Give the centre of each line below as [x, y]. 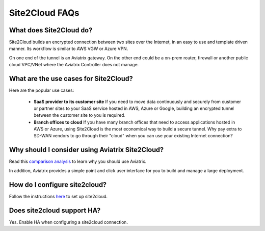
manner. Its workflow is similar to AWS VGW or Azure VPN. [68, 49]
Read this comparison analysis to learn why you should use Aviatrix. [78, 161]
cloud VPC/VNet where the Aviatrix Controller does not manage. [74, 65]
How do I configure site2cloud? [58, 185]
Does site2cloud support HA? [55, 210]
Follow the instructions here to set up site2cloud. [58, 196]
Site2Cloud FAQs [44, 13]
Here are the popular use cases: [41, 90]
